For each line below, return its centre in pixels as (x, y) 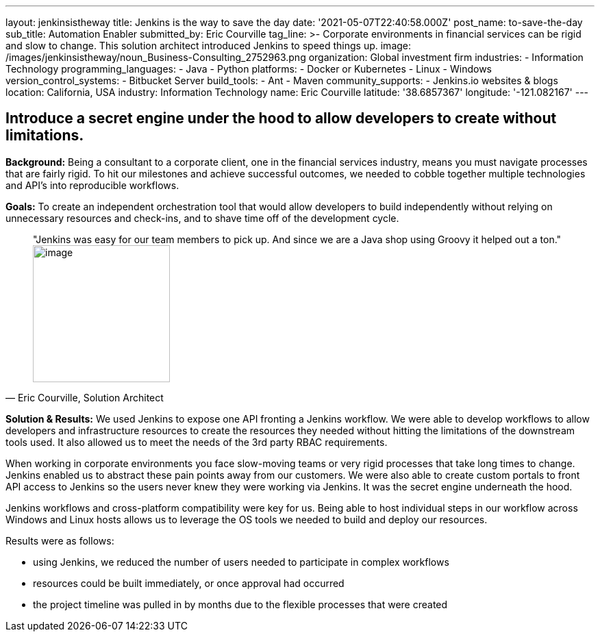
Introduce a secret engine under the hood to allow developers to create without (281, 118)
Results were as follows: (60, 540)
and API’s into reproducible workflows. (92, 185)
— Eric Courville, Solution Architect (85, 397)
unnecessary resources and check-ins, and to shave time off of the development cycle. (202, 218)
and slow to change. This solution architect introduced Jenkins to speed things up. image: (209, 46)
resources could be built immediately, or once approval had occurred (189, 583)
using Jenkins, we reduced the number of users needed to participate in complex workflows (241, 562)
